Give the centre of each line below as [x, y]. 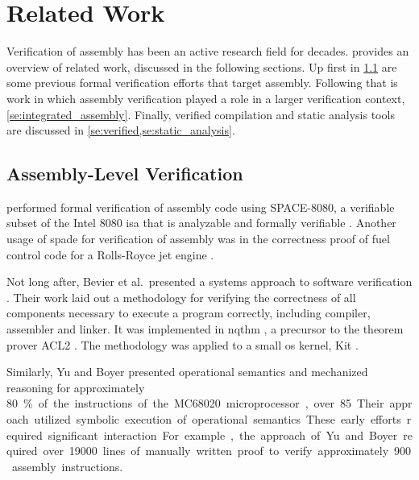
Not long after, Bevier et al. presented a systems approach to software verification [209, 281]
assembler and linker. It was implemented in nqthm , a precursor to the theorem [205, 329]
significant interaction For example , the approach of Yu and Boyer [223, 434]
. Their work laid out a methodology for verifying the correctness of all [181, 297]
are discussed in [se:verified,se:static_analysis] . [121, 130]
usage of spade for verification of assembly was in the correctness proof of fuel [198, 239]
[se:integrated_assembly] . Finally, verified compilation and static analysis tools [201, 114]
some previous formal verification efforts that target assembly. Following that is [202, 83]
